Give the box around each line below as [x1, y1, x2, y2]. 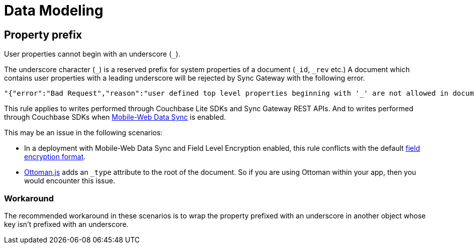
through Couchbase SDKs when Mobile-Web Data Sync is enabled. [4, 113, 226, 122]
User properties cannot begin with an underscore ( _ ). [4, 50, 181, 59]
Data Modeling [4, 2, 103, 19]
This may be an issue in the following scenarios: [4, 128, 163, 137]
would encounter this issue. [24, 176, 115, 185]
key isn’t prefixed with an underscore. [4, 219, 129, 228]
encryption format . [24, 152, 86, 161]
